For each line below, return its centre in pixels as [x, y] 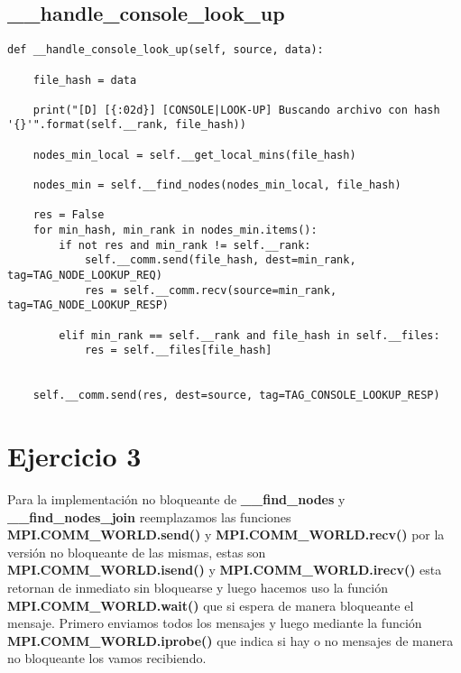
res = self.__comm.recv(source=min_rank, [211, 290]
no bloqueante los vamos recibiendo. [107, 658]
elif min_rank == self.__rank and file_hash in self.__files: [249, 335]
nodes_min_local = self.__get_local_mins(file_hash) [194, 155]
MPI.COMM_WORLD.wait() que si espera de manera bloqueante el [211, 605]
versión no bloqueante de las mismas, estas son [137, 552]
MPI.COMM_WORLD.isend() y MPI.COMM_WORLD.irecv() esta [225, 570]
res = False [69, 215]
